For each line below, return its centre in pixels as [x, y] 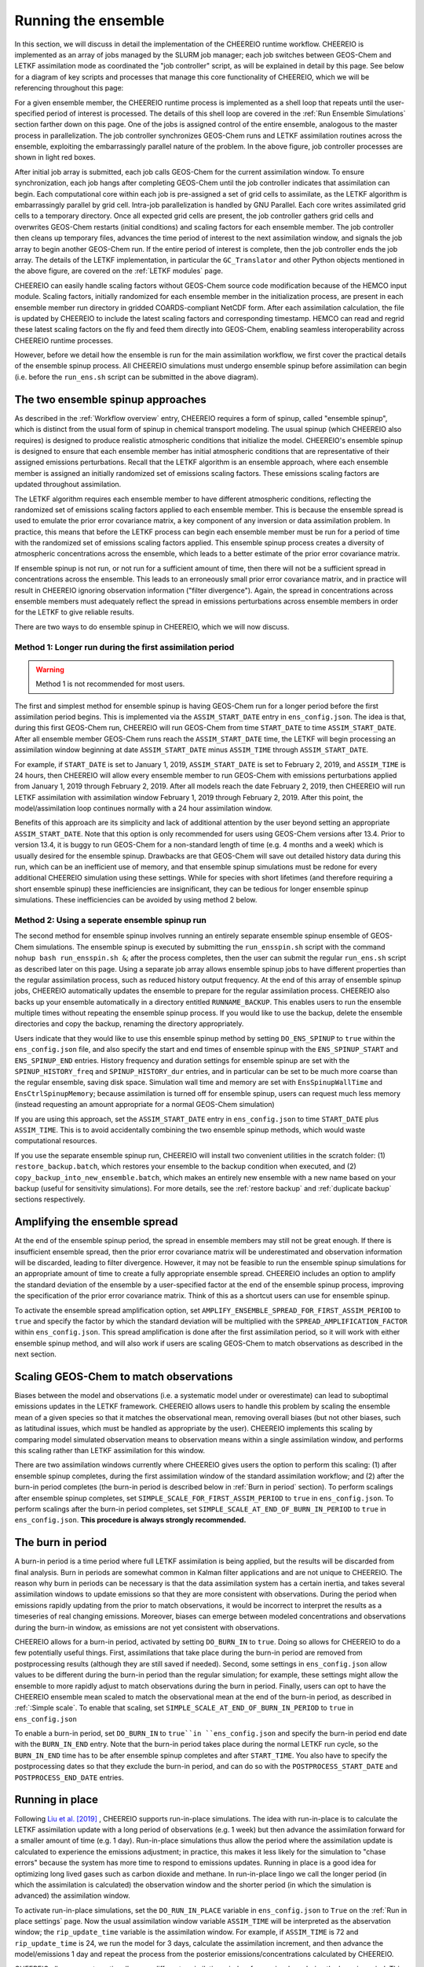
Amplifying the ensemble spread [96, 1222]
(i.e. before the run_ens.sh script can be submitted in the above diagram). [137, 377]
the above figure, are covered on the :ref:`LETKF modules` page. [119, 271]
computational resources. [56, 1141]
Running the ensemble [90, 20]
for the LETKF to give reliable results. [74, 612]
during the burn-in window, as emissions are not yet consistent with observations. [147, 1627]
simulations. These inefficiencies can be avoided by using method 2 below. [136, 900]
